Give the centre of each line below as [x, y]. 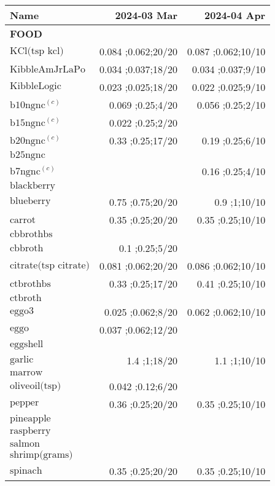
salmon [25, 444]
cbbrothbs [31, 234]
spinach [26, 470]
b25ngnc [28, 155]
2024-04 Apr [235, 15]
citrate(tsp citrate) [50, 265]
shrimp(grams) [41, 455]
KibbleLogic [36, 86]
